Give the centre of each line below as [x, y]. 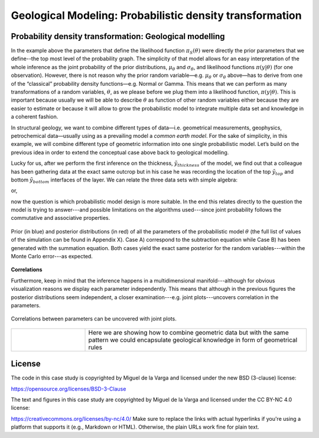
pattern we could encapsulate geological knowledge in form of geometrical [193, 340]
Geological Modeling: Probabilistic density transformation [156, 15]
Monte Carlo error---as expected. [52, 257]
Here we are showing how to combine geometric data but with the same [188, 332]
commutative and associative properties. [61, 218]
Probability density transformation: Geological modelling [118, 36]
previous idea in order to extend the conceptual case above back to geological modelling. [120, 152]
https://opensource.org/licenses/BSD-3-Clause [69, 389]
